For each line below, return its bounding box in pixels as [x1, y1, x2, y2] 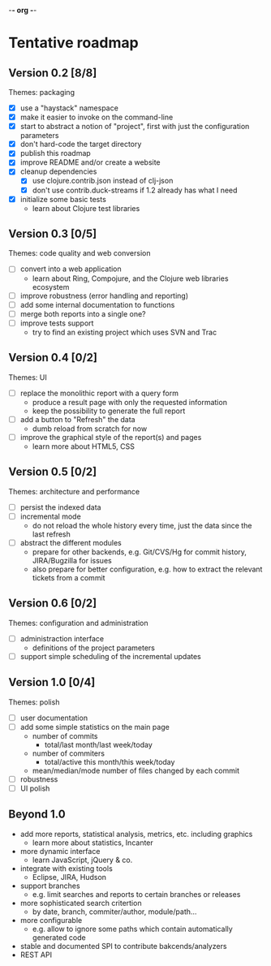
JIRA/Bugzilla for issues [32, 555, 112, 565]
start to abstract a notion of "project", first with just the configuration [19, 122, 250, 132]
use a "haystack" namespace [19, 103, 119, 113]
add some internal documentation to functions [19, 300, 175, 309]
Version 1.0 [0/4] [8, 675, 96, 689]
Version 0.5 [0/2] [8, 465, 97, 479]
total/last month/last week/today [44, 740, 153, 749]
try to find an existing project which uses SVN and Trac [32, 327, 217, 337]
